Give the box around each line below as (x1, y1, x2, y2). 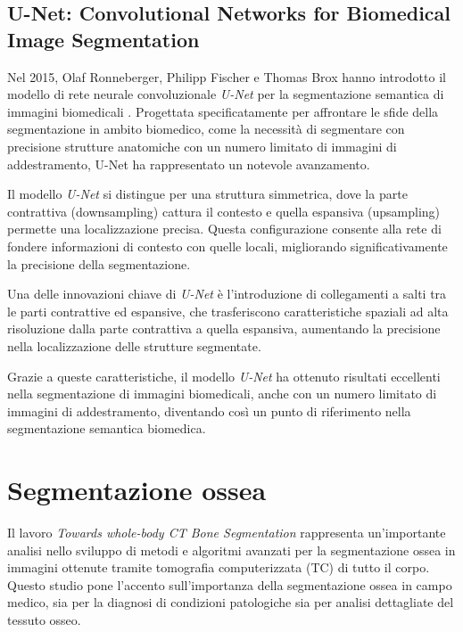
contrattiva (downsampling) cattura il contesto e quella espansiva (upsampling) (7, 201, 441, 220)
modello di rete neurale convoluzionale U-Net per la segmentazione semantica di (7, 85, 444, 103)
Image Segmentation (7, 25, 200, 53)
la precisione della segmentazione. (7, 254, 191, 273)
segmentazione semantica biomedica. (7, 419, 206, 438)
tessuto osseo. (7, 610, 81, 628)
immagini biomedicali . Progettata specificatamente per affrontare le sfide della (7, 102, 439, 120)
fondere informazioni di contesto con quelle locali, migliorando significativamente (7, 236, 448, 255)
